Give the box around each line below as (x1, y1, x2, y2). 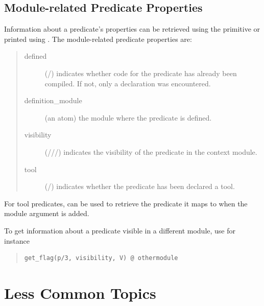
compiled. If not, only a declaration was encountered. (44, 78, 211, 88)
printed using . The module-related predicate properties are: (4, 33, 192, 44)
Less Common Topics (4, 282, 156, 303)
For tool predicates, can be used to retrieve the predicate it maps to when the (4, 198, 248, 208)
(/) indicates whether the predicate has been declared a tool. (44, 181, 235, 192)
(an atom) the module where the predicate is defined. (44, 112, 212, 123)
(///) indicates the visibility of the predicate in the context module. (44, 146, 257, 157)
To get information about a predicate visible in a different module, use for (4, 225, 235, 236)
